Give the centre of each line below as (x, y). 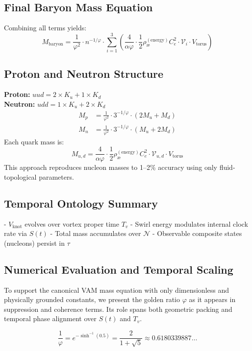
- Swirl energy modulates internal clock (189, 223)
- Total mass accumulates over (96, 233)
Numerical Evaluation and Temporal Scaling (119, 269)
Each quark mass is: (34, 141)
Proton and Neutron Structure (84, 74)
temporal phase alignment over (50, 318)
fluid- (227, 167)
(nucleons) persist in (34, 243)
